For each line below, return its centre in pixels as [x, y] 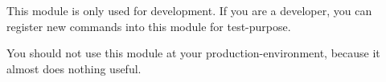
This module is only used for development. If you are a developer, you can [189, 10]
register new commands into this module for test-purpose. [149, 26]
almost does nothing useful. [74, 68]
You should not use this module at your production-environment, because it [193, 53]
